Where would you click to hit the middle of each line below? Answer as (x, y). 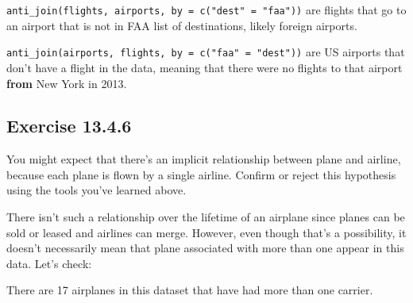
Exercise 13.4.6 (69, 126)
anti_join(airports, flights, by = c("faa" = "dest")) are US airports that (206, 52)
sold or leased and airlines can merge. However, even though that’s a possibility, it (206, 232)
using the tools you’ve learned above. (96, 190)
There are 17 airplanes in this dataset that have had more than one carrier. (190, 290)
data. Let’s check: (49, 263)
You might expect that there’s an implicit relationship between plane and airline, (204, 159)
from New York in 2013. (67, 83)
